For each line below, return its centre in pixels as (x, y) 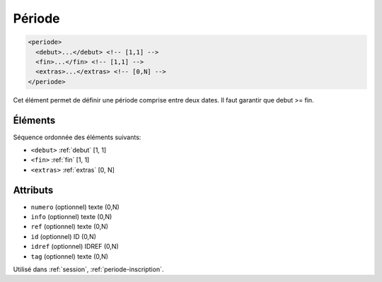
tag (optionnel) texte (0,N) (70, 256)
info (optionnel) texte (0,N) (71, 217)
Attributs (33, 190)
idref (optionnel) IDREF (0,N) (75, 247)
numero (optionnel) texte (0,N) (75, 207)
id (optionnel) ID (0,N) (64, 236)
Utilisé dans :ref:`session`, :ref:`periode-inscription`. (88, 269)
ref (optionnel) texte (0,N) (70, 227)
